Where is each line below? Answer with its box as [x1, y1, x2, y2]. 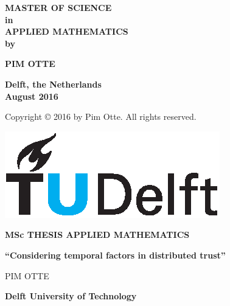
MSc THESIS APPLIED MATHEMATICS [5, 228, 190, 241]
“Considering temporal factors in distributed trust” [5, 248, 226, 261]
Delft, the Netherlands [5, 77, 102, 90]
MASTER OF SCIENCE [5, 1, 112, 13]
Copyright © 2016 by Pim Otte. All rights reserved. [5, 110, 197, 123]
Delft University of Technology [5, 290, 137, 302]
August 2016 [5, 89, 58, 102]
